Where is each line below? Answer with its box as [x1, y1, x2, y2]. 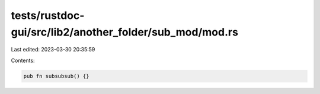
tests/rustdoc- [11, 9, 85, 22]
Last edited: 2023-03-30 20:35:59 [11, 46, 95, 53]
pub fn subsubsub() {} [23, 73, 89, 79]
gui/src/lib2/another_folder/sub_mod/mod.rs [11, 25, 238, 38]
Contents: [11, 57, 35, 64]
